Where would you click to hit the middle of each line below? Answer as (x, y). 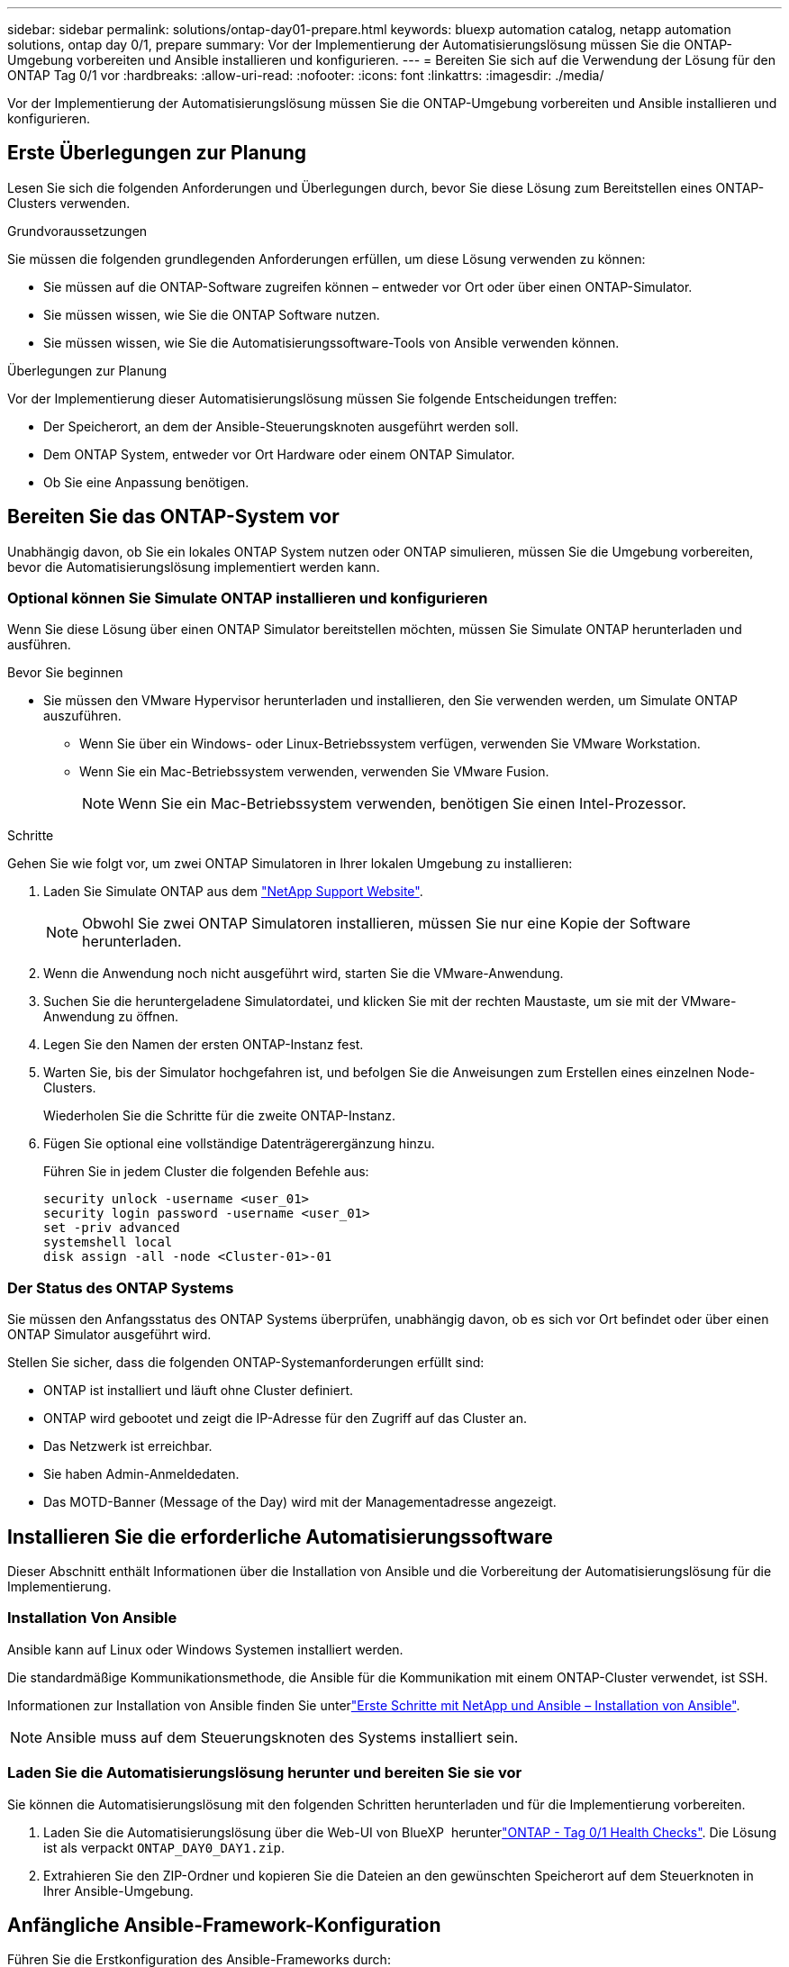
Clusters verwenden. (69, 203)
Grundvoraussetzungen (77, 231)
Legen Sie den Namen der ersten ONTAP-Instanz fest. (204, 1045)
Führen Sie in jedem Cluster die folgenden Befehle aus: (206, 1172)
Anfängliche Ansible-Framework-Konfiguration (224, 1925)
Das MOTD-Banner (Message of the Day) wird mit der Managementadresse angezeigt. (300, 1502)
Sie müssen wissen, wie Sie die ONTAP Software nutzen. (212, 314)
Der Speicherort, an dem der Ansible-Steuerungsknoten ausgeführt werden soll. (281, 426)
